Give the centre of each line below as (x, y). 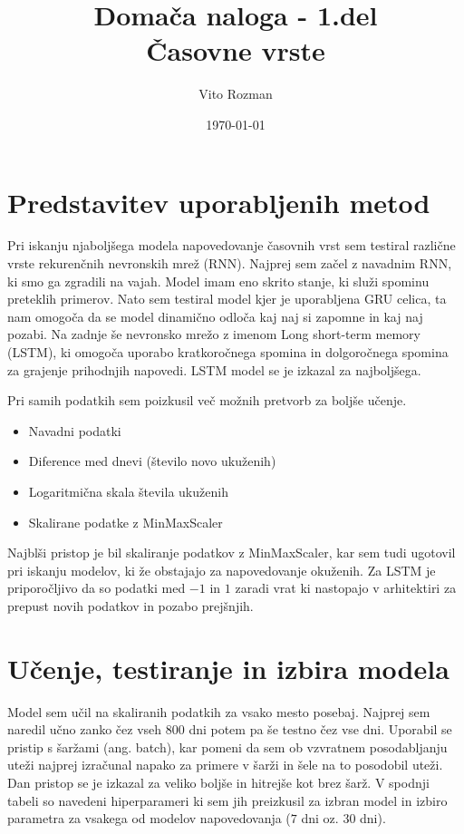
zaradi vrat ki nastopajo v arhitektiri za (346, 588)
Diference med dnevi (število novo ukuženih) (152, 461)
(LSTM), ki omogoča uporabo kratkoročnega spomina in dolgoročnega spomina (228, 352)
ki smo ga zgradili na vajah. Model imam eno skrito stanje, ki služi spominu (218, 281)
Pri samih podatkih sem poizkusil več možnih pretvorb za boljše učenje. (207, 400)
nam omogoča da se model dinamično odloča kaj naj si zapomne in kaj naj (215, 316)
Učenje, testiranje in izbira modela (228, 668)
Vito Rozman (236, 94)
